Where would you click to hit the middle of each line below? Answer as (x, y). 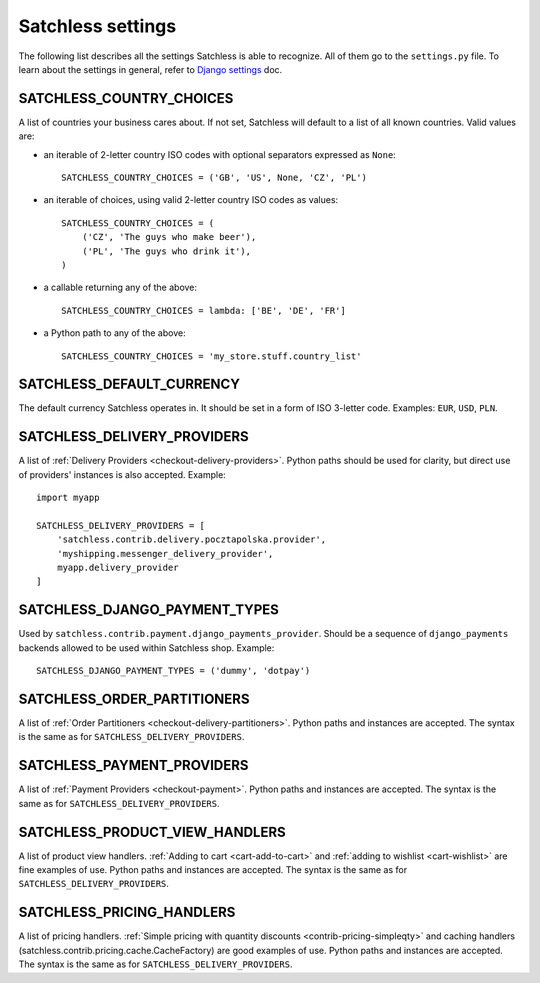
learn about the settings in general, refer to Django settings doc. (150, 69)
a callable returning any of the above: (120, 287)
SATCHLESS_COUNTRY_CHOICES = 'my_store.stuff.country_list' (211, 356)
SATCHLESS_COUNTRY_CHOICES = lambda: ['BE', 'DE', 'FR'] (204, 310)
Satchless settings (97, 26)
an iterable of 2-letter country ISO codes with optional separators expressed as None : (220, 154)
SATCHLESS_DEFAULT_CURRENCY (129, 384)
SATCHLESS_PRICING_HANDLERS (127, 912)
